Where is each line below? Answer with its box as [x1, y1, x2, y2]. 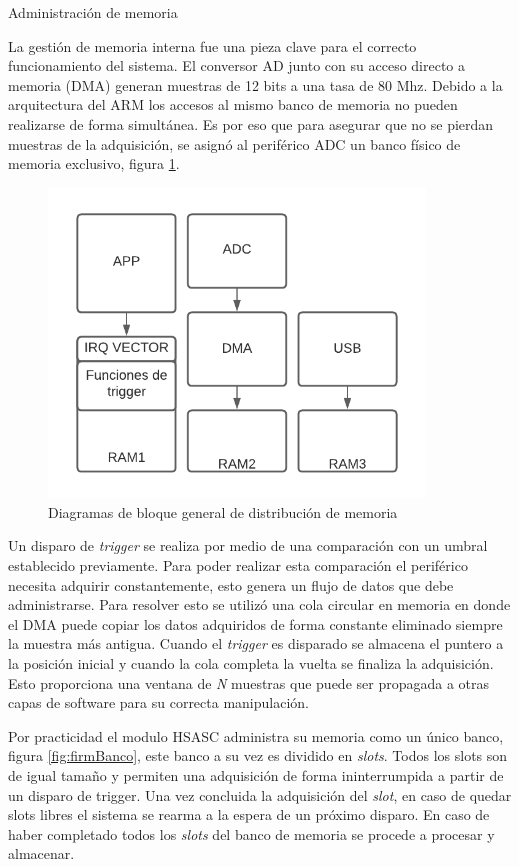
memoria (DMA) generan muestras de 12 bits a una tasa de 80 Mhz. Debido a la [8, 74, 503, 95]
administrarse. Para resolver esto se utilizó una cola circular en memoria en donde [8, 594, 511, 615]
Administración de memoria [8, 2, 178, 22]
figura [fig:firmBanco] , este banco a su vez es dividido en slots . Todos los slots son [8, 745, 508, 766]
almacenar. [8, 843, 75, 864]
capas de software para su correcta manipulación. [8, 692, 309, 713]
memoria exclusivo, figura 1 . [8, 153, 180, 174]
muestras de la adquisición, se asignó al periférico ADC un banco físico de [8, 133, 461, 154]
